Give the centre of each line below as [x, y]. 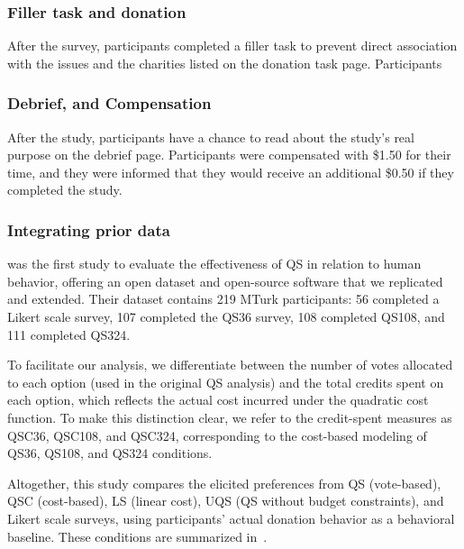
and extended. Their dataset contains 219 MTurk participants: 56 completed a [223, 299]
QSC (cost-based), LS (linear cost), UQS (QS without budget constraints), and [226, 501]
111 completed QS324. [69, 334]
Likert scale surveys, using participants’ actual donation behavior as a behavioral [231, 518]
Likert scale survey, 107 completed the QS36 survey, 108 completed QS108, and [226, 316]
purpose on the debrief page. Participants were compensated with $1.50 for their [229, 155]
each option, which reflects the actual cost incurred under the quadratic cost [218, 400]
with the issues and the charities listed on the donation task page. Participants [225, 63]
